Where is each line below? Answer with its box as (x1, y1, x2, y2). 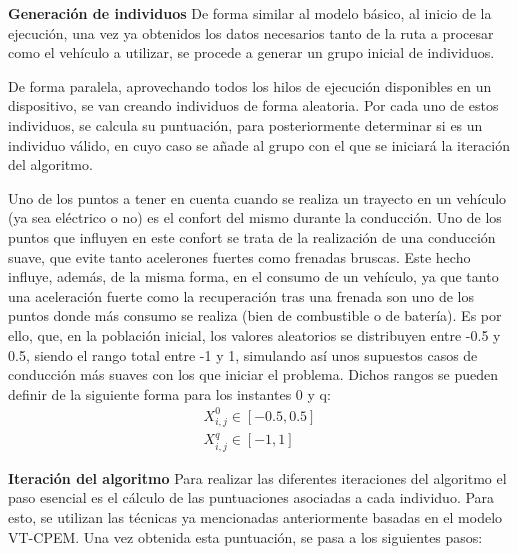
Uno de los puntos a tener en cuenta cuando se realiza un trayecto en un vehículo (8, 187, 507, 208)
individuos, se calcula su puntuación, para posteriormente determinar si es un (8, 114, 483, 135)
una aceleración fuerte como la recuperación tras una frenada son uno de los (8, 285, 474, 306)
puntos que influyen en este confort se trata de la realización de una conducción (8, 226, 496, 247)
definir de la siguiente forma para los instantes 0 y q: (8, 383, 331, 404)
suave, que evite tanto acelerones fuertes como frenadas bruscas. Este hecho (8, 246, 471, 267)
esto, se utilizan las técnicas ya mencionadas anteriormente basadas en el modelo (8, 507, 503, 527)
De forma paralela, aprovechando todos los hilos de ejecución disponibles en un (8, 75, 492, 96)
